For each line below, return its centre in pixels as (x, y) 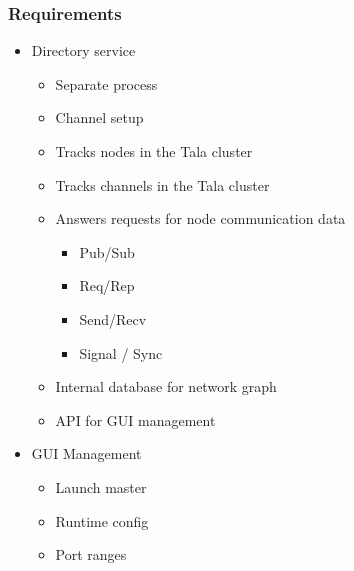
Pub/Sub (107, 251)
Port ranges (91, 554)
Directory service (83, 50)
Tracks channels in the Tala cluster (162, 184)
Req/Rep (107, 285)
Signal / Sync (121, 352)
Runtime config (102, 520)
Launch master (101, 486)
